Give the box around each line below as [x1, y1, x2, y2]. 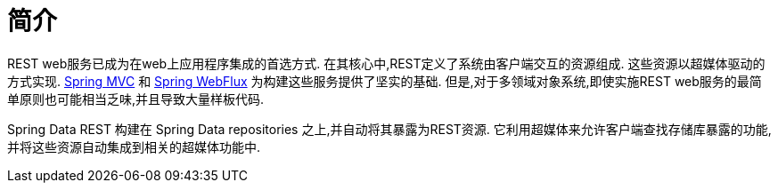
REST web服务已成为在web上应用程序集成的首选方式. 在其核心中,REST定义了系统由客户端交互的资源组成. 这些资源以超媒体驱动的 [7, 55, 766, 71]
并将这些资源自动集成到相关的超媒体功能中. [7, 139, 261, 154]
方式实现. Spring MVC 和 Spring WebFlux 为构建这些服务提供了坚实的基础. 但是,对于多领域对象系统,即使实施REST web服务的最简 [7, 73, 762, 89]
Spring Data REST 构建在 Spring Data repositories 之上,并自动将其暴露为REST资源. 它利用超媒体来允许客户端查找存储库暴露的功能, [7, 121, 772, 137]
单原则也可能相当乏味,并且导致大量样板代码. [7, 91, 265, 107]
